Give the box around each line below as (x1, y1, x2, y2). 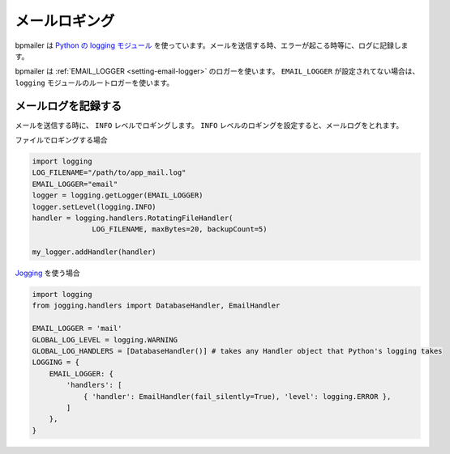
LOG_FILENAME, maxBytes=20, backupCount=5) (92, 225, 268, 234)
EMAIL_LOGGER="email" (32, 179, 118, 189)
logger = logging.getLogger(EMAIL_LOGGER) (32, 191, 204, 200)
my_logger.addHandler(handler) (32, 248, 157, 257)
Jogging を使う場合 (15, 268, 80, 278)
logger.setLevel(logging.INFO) (32, 202, 157, 211)
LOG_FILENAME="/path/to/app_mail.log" (32, 168, 186, 177)
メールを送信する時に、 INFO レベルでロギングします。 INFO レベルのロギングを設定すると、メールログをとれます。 (15, 120, 404, 129)
